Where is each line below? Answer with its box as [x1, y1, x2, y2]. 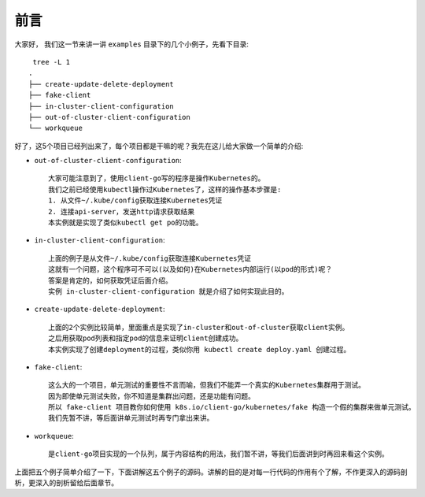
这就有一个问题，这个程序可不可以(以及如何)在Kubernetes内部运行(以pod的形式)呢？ [48, 265, 333, 274]
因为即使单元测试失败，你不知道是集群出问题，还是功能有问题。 [48, 391, 255, 401]
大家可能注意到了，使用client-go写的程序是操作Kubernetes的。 [48, 174, 265, 183]
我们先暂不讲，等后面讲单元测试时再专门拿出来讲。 [48, 414, 214, 423]
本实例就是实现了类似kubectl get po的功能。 [48, 218, 204, 228]
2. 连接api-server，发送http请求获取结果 [48, 207, 195, 216]
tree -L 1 [32, 57, 71, 66]
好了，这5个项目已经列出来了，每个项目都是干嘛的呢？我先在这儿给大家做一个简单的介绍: [14, 141, 304, 150]
